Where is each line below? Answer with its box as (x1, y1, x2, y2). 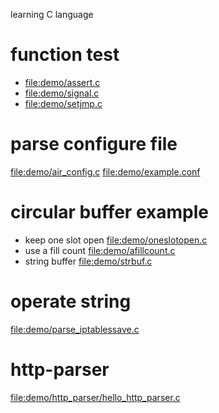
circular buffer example (10, 201, 209, 224)
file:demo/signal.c (24, 87, 100, 99)
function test (10, 44, 120, 66)
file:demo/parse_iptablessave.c (10, 323, 140, 335)
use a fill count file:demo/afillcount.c (24, 244, 176, 256)
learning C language (10, 9, 94, 20)
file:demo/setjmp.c (24, 97, 103, 109)
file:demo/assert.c (24, 76, 101, 88)
